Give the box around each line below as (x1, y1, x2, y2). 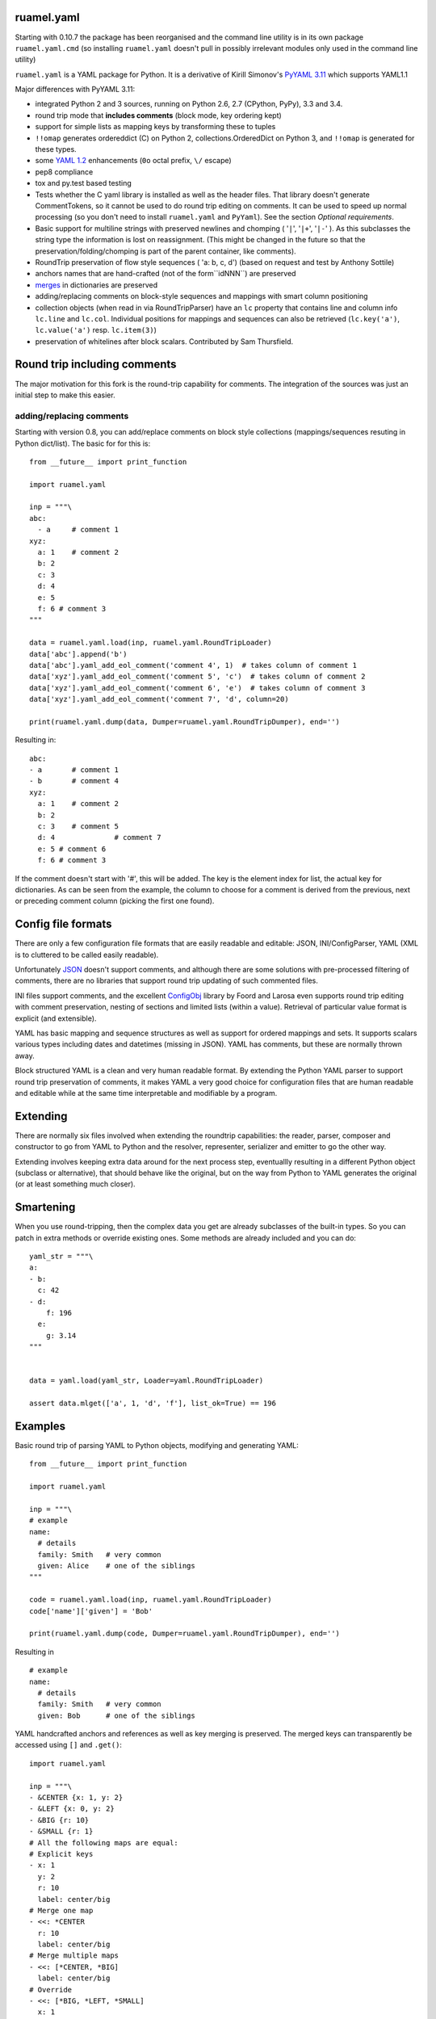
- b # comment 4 (29, 776, 119, 786)
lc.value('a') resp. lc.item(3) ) (35, 325, 157, 335)
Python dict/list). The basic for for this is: (15, 439, 151, 448)
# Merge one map (29, 1906, 94, 1915)
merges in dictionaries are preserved (35, 279, 158, 290)
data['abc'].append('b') (29, 649, 128, 658)
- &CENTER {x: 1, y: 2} (29, 1793, 124, 1803)
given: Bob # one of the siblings (37, 1710, 195, 1720)
